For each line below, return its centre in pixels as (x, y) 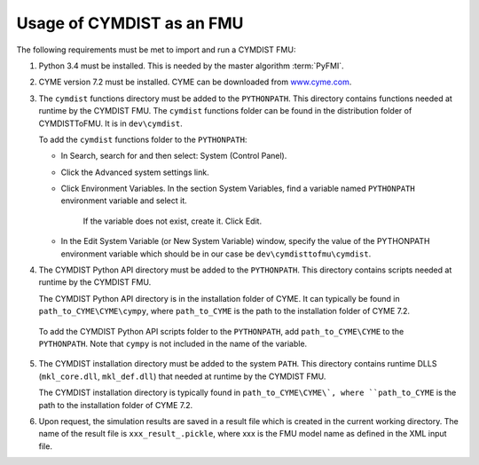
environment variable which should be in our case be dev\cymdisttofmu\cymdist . (216, 254)
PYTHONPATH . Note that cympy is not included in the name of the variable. (173, 343)
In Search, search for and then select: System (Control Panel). (174, 156)
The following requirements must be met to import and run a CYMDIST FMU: (156, 50)
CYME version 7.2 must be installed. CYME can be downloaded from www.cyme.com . (195, 82)
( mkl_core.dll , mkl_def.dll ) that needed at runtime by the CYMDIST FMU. (182, 376)
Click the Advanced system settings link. (135, 172)
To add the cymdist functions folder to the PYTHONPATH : (143, 139)
